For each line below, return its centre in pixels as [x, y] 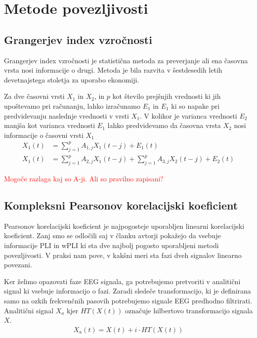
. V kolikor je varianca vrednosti [188, 115]
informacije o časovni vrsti [44, 135]
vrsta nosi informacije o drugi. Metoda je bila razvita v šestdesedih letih [113, 70]
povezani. [18, 265]
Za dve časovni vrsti [34, 96]
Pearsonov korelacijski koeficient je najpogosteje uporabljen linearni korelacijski [124, 226]
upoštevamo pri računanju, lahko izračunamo [72, 106]
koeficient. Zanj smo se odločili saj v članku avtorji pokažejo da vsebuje [112, 235]
